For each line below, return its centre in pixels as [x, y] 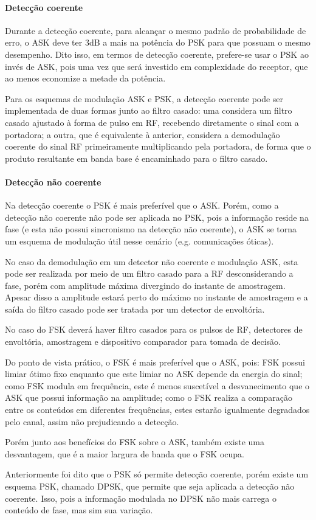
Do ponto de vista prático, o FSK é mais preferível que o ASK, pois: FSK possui [155, 362]
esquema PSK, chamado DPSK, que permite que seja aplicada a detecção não [150, 486]
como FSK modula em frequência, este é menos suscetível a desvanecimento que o [157, 385]
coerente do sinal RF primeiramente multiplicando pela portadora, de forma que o [158, 146]
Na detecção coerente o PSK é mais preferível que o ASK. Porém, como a [142, 205]
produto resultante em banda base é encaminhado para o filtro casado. [136, 158]
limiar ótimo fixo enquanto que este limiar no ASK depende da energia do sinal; [154, 374]
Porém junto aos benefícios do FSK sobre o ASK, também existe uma [135, 442]
